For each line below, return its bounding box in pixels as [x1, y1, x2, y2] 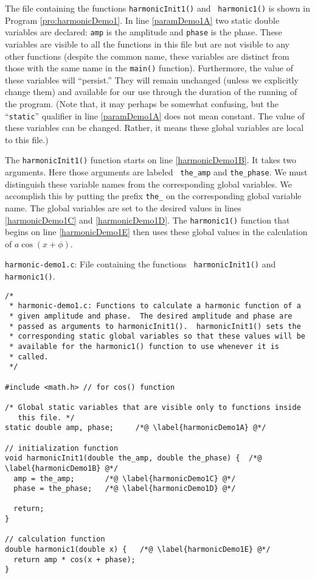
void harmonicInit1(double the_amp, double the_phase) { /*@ [5, 454, 262, 463]
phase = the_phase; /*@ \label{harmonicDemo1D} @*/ [13, 484, 236, 493]
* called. [9, 352, 49, 361]
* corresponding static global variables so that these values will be [9, 332, 305, 341]
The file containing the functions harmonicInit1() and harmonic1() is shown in [5, 2, 310, 14]
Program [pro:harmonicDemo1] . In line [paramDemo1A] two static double [5, 13, 280, 26]
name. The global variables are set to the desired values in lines [5, 201, 241, 214]
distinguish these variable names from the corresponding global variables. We [5, 177, 292, 190]
